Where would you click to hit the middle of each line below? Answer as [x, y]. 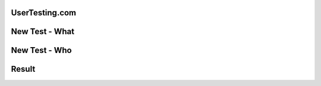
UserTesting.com [44, 13]
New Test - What [43, 32]
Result [23, 69]
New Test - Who [41, 50]
